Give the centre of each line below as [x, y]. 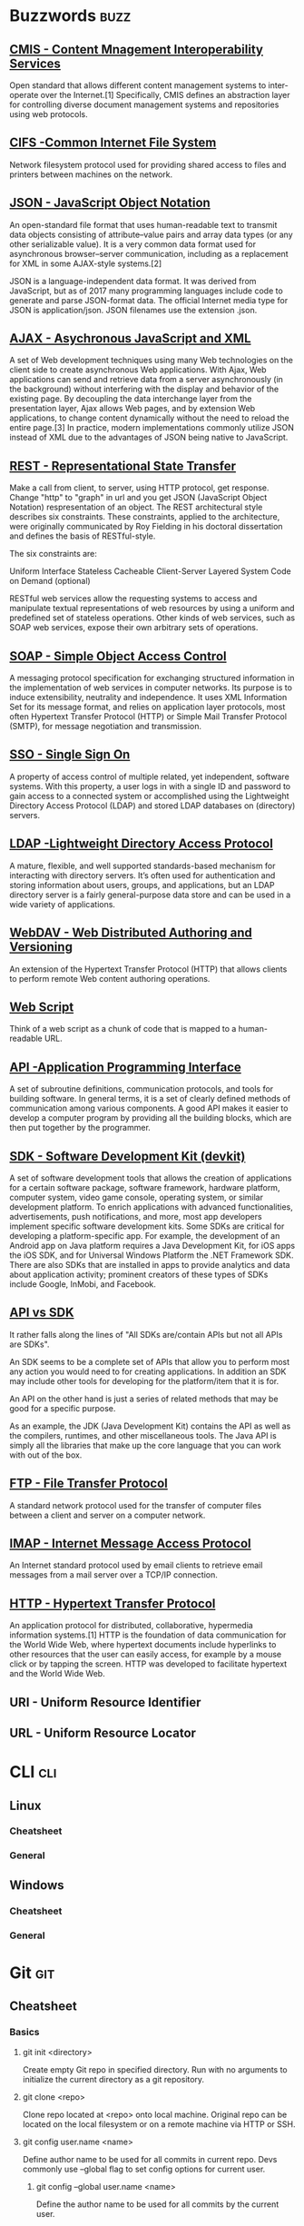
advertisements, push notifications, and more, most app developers [136, 1216]
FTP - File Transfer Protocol [88, 1484]
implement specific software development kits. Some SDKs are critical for [147, 1226]
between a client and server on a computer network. [108, 1515]
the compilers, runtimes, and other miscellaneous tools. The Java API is [143, 1435]
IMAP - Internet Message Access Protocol [130, 1543]
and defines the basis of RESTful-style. [83, 536]
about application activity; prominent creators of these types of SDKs [139, 1274]
